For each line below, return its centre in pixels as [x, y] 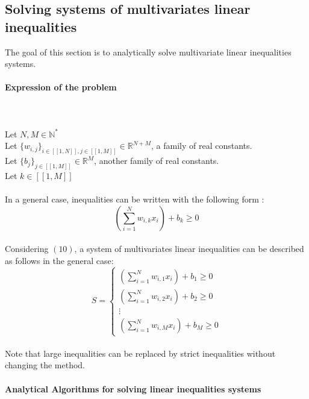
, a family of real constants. [202, 146]
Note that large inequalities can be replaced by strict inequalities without [140, 353]
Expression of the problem [61, 87]
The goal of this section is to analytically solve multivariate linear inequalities [148, 52]
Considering [27, 249]
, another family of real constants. [157, 161]
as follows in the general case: [59, 261]
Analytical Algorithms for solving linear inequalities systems [133, 388]
